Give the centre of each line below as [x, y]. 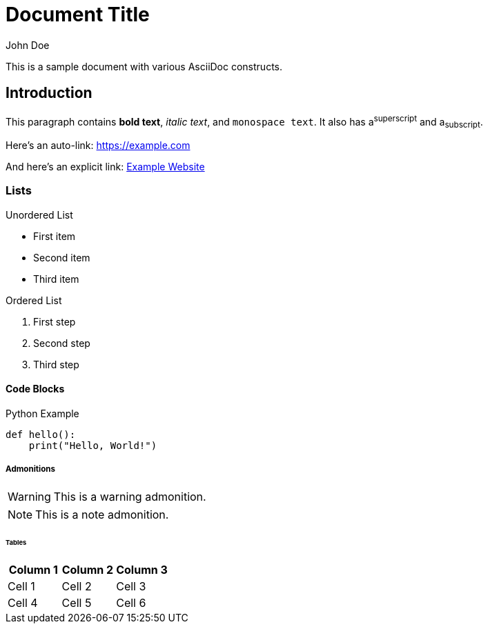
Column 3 [142, 570]
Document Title [78, 14]
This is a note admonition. [102, 514]
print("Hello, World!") [93, 446]
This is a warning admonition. [130, 496]
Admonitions [31, 469]
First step [55, 321]
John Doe [28, 45]
